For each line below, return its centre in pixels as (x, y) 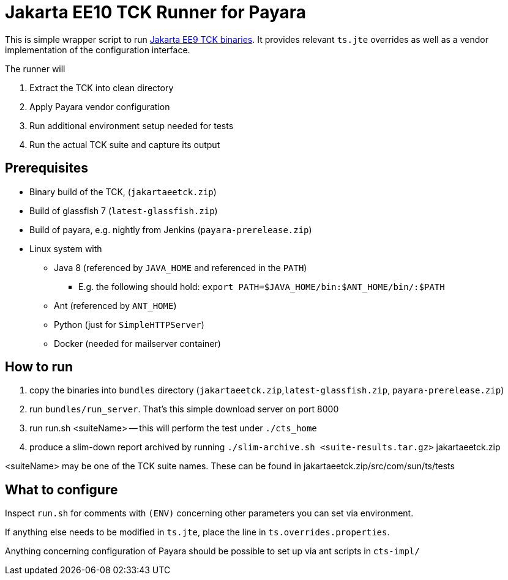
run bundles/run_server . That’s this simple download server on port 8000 (184, 409)
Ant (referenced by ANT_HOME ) (115, 305)
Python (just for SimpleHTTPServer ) (129, 324)
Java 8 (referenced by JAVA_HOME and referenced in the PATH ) (181, 267)
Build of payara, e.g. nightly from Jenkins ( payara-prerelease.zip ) (171, 229)
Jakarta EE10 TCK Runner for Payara (156, 12)
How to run (39, 367)
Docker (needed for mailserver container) (137, 343)
